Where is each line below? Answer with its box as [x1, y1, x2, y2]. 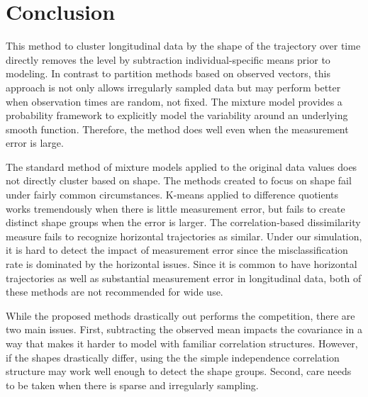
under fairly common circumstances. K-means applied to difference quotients [6, 187, 339, 202]
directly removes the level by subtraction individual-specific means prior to [6, 52, 330, 67]
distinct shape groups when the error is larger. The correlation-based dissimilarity [6, 215, 361, 230]
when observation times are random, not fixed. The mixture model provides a [6, 94, 342, 108]
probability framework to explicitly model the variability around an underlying [6, 108, 348, 123]
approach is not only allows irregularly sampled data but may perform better [6, 79, 341, 94]
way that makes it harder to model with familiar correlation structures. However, [6, 336, 358, 350]
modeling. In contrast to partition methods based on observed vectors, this [6, 66, 330, 81]
